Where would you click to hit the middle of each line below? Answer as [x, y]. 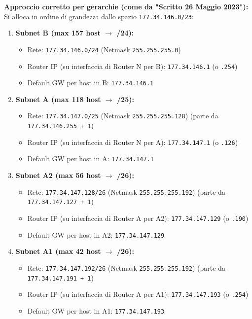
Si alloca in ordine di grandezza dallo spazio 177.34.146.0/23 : [99, 16]
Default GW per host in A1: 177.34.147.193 [96, 310]
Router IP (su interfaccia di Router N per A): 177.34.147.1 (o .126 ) [133, 142]
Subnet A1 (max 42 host [58, 251]
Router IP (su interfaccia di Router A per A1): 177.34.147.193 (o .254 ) [138, 294]
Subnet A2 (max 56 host [58, 175]
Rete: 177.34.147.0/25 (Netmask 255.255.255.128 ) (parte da [123, 116]
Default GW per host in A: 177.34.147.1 [90, 159]
